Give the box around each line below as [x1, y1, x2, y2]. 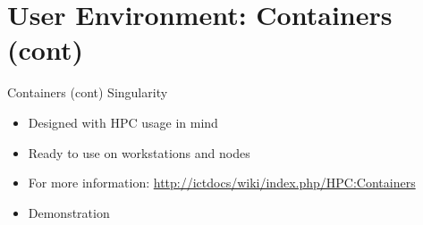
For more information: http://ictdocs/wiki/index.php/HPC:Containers [28, 173, 416, 192]
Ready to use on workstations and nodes [28, 143, 250, 162]
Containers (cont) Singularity [7, 83, 168, 102]
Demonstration [28, 203, 110, 221]
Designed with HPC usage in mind [28, 112, 218, 131]
